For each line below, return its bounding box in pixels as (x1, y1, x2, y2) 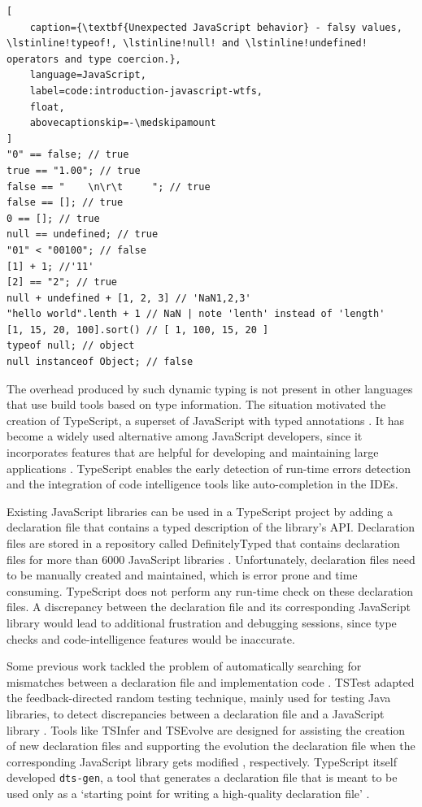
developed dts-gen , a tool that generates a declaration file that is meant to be (7, 769, 398, 786)
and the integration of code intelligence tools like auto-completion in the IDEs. (7, 475, 398, 492)
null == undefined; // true (7, 228, 159, 241)
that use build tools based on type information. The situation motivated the (7, 396, 386, 413)
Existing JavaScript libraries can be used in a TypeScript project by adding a (7, 502, 393, 519)
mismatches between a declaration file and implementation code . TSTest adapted (7, 673, 415, 690)
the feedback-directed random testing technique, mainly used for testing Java (7, 689, 391, 706)
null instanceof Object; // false (7, 356, 194, 368)
